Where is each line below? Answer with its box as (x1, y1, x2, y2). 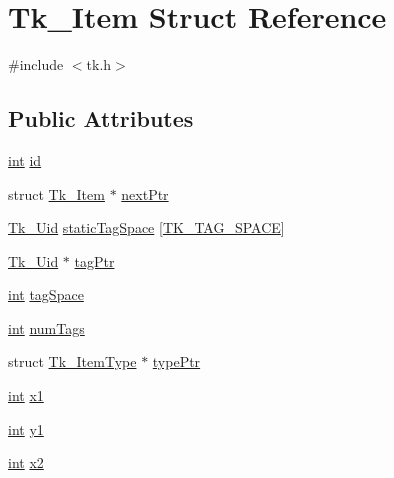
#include (8, 54, 64, 75)
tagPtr (74, 250, 115, 271)
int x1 (8, 385, 44, 406)
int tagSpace (8, 284, 84, 305)
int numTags (8, 317, 85, 338)
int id (8, 149, 42, 170)
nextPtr (121, 183, 169, 204)
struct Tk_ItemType (8, 351, 137, 372)
